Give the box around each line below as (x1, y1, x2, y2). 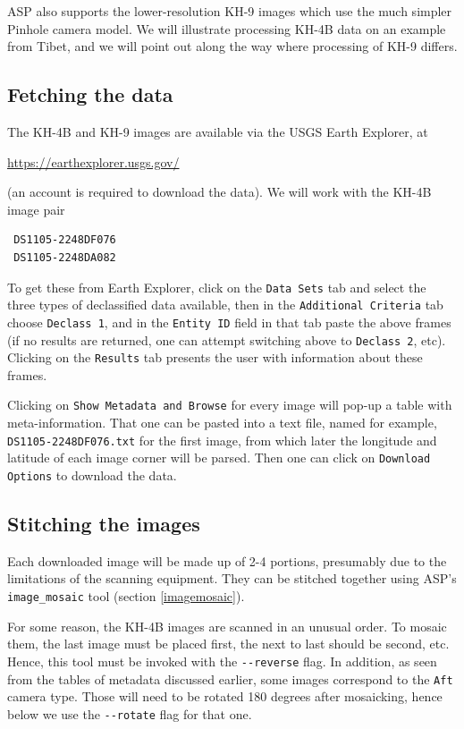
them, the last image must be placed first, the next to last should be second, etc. (7, 634, 450, 653)
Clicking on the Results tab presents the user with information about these (7, 348, 423, 367)
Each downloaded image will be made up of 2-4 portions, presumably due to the (7, 551, 447, 570)
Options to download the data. (7, 465, 177, 484)
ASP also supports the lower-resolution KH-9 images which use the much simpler (7, 2, 452, 20)
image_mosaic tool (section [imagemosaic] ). (7, 587, 245, 606)
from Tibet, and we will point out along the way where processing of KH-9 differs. (7, 37, 458, 55)
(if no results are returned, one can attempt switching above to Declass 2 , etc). (7, 330, 446, 349)
